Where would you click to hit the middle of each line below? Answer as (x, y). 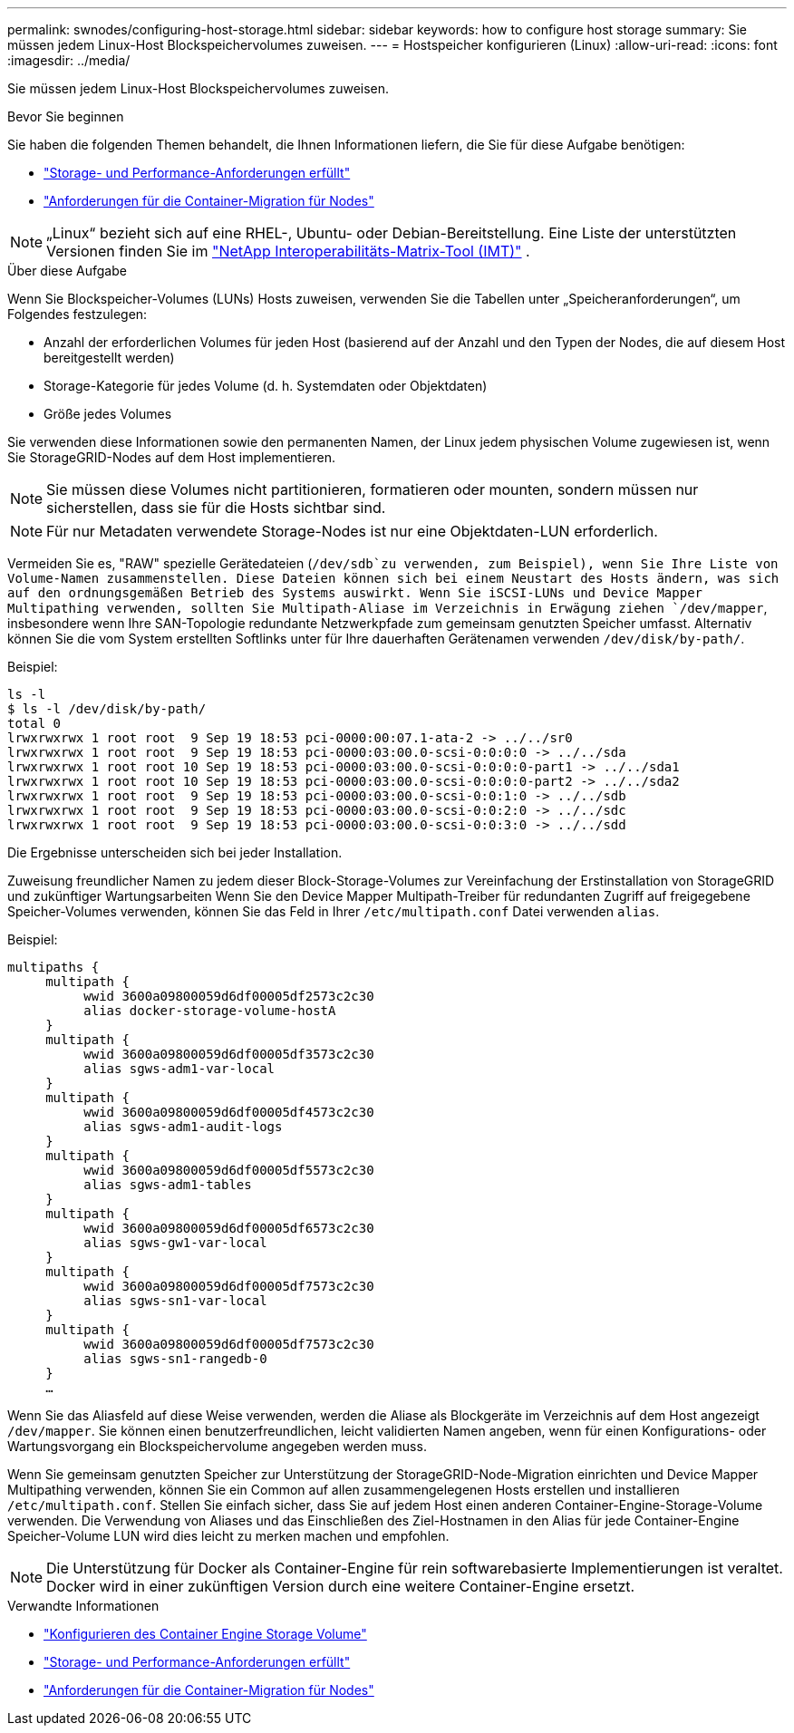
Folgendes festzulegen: (77, 314)
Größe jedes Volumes (108, 414)
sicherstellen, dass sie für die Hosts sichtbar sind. (216, 508)
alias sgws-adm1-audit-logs (183, 1127)
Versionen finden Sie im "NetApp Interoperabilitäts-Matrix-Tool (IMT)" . (288, 251)
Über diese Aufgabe (67, 271)
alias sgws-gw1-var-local (175, 1243)
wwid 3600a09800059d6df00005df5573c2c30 (229, 1170)
